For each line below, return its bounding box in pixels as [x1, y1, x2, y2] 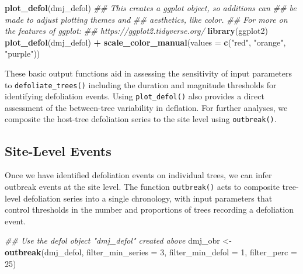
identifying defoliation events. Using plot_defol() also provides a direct [5, 90, 264, 102]
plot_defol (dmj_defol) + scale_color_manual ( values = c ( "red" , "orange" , [5, 36, 286, 48]
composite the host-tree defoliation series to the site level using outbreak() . [5, 113, 277, 125]
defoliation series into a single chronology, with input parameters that [23, 192, 273, 204]
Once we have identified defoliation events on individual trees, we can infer [5, 169, 272, 181]
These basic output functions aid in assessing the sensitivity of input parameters [5, 67, 292, 79]
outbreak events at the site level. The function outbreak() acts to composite [5, 180, 280, 192]
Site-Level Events [5, 141, 112, 159]
